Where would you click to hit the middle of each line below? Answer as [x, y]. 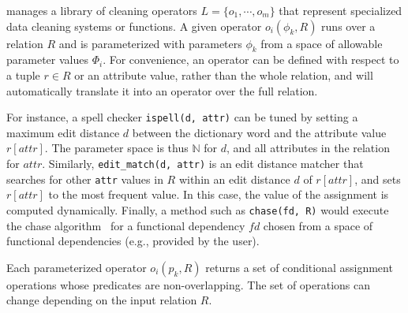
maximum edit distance [63, 132]
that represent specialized [341, 10]
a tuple [23, 75]
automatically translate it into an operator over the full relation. [162, 90]
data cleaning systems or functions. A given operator [134, 26]
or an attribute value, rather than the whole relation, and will [224, 75]
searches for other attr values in [85, 179]
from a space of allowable [322, 43]
